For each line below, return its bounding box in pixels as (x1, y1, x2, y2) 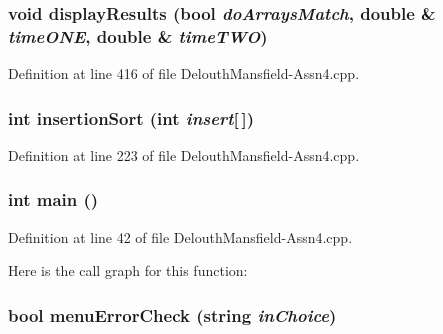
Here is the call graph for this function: (8, 260, 248, 281)
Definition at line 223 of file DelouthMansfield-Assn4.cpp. (8, 144, 360, 165)
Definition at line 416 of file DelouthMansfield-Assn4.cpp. (8, 63, 360, 84)
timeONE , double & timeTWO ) (8, 23, 268, 48)
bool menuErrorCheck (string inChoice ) (8, 302, 337, 327)
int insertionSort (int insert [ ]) (8, 105, 254, 130)
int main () (8, 187, 99, 212)
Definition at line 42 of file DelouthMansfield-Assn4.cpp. (8, 226, 353, 247)
